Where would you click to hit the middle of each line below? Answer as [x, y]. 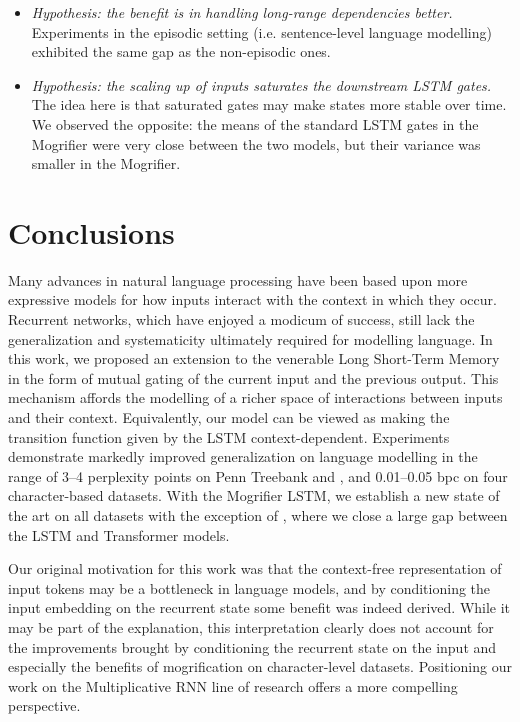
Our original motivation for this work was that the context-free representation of [255, 568]
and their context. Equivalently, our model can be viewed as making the [229, 417]
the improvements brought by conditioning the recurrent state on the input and [252, 646]
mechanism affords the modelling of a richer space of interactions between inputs [255, 397]
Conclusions [91, 231]
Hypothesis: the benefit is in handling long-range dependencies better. [242, 12]
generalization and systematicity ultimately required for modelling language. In [250, 338]
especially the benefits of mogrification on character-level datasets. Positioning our [260, 666]
